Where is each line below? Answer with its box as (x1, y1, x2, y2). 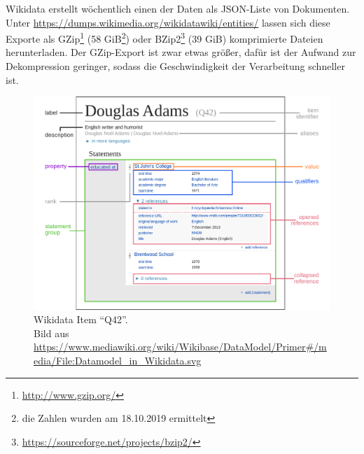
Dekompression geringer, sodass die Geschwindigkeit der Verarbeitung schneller (6, 59, 345, 73)
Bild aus (34, 325, 69, 340)
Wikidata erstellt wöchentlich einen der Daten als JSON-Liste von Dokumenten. (6, 1, 350, 15)
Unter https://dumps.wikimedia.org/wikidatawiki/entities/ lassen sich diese (6, 15, 330, 29)
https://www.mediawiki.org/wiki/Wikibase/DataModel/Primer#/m (34, 339, 327, 354)
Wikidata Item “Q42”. (34, 312, 128, 327)
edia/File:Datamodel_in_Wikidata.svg (34, 353, 202, 367)
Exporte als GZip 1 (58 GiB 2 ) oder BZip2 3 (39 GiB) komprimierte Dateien (6, 29, 323, 45)
